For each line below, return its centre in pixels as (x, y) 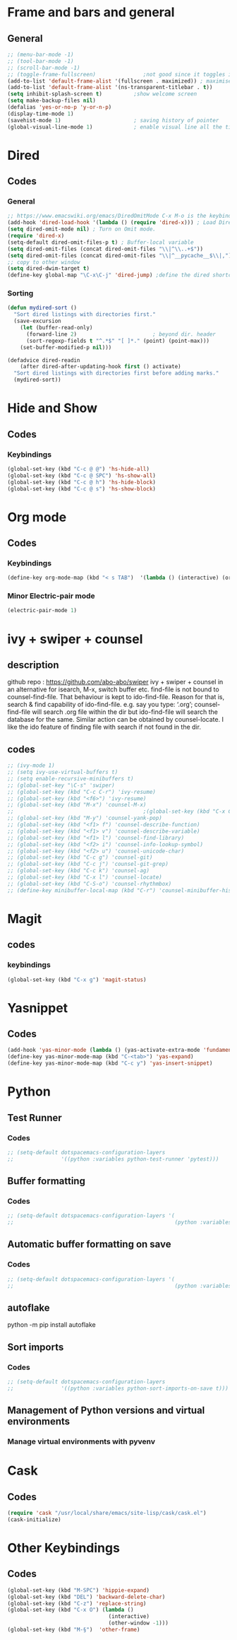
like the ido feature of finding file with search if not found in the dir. (104, 727)
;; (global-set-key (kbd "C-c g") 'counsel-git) (80, 857)
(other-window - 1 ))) (139, 1623)
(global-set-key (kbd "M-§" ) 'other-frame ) (74, 1630)
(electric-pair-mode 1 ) (42, 611)
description (33, 665)
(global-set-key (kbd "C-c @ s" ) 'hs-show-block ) (82, 488)
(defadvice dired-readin (44, 360)
